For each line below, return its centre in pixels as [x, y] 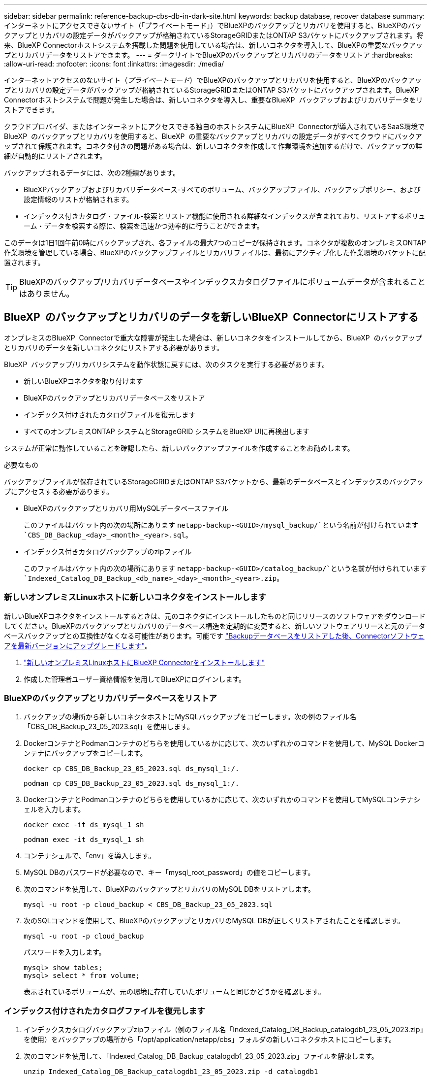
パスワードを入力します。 [65, 952]
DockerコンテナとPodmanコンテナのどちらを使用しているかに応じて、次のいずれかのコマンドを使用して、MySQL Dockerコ [224, 743]
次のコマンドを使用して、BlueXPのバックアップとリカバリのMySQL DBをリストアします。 [169, 889]
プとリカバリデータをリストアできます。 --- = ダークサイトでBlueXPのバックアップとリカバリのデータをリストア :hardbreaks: [208, 55]
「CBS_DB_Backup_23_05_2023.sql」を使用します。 [109, 727]
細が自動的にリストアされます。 [55, 156]
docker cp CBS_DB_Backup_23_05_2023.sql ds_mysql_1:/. [132, 769]
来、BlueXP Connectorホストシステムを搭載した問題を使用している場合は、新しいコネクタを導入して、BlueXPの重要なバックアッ [214, 45]
